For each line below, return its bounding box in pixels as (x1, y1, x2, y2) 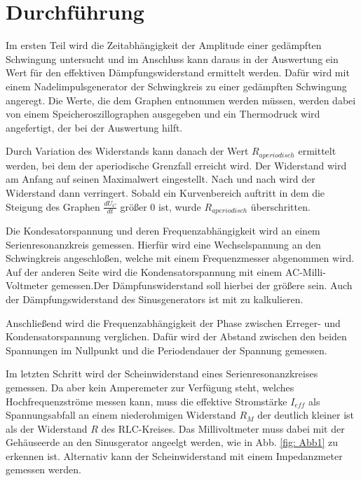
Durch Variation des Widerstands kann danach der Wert (6, 144, 249, 158)
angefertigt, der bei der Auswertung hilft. (6, 120, 183, 134)
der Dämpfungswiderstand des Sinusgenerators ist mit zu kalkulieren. (6, 291, 304, 306)
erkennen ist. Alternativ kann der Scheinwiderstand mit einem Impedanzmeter (6, 448, 343, 463)
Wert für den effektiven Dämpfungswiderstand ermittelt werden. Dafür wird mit (6, 65, 350, 80)
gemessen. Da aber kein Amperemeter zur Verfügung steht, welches (6, 379, 294, 394)
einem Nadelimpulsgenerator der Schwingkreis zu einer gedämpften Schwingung (6, 78, 347, 93)
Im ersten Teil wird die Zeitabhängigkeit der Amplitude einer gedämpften (6, 38, 322, 53)
